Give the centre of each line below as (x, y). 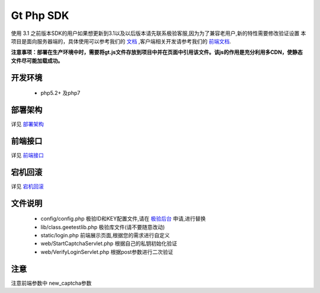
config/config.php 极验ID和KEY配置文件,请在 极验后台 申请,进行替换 (123, 219)
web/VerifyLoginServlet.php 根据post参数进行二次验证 (107, 251)
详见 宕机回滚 (27, 186)
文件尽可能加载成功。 (37, 60)
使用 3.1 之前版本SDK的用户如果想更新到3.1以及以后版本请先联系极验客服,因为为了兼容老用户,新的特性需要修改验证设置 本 (159, 33)
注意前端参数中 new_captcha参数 (51, 283)
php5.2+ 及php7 (60, 93)
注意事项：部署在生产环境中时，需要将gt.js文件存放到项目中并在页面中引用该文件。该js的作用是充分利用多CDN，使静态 (157, 52)
